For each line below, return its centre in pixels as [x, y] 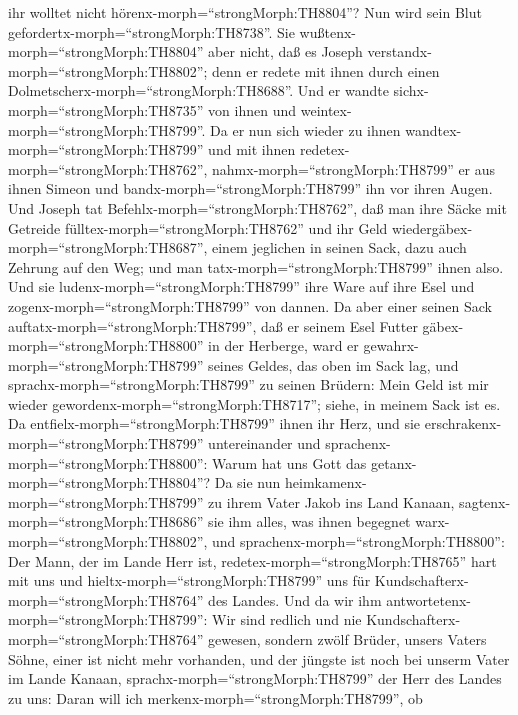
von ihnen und [252, 109]
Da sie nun [247, 482]
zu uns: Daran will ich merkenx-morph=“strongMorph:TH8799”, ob [215, 697]
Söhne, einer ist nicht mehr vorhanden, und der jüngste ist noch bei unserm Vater [259, 658]
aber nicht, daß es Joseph [285, 51]
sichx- [411, 90]
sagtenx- [485, 501]
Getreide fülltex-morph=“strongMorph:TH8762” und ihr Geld [198, 227]
